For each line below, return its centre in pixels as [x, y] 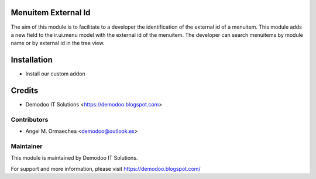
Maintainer [27, 146]
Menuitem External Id [51, 13]
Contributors [30, 119]
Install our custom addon [55, 74]
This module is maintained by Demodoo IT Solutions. [74, 158]
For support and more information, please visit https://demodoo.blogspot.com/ [106, 168]
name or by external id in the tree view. [58, 43]
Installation [32, 60]
